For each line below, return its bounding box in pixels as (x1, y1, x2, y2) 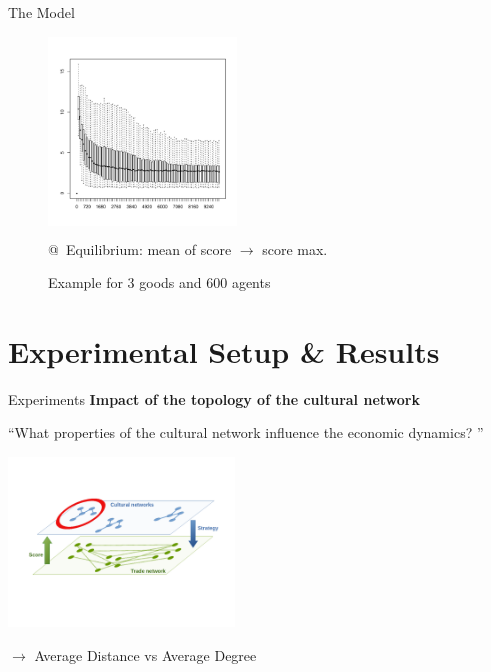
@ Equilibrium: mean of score (48, 238, 232, 259)
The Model (8, 2, 75, 22)
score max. (262, 238, 328, 259)
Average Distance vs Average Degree (34, 644, 257, 665)
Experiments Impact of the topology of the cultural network (8, 388, 420, 409)
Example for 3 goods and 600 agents (48, 272, 271, 293)
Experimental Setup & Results (8, 330, 440, 371)
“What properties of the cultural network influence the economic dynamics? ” (8, 422, 484, 443)
